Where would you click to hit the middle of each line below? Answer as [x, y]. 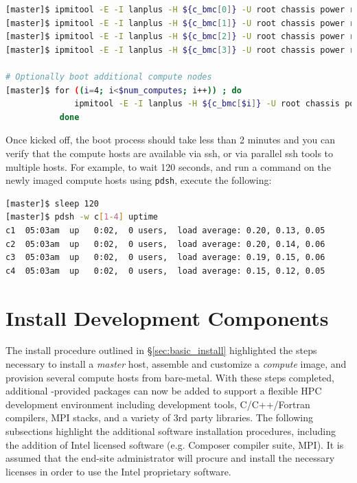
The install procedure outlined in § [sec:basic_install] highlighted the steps [161, 350]
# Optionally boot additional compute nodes [109, 76]
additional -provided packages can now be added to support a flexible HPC [164, 391]
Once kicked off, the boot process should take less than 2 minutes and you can [170, 140]
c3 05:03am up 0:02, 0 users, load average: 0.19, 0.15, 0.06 [165, 258]
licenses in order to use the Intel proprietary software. [118, 471]
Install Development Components [167, 317]
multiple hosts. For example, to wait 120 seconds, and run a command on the [168, 166]
